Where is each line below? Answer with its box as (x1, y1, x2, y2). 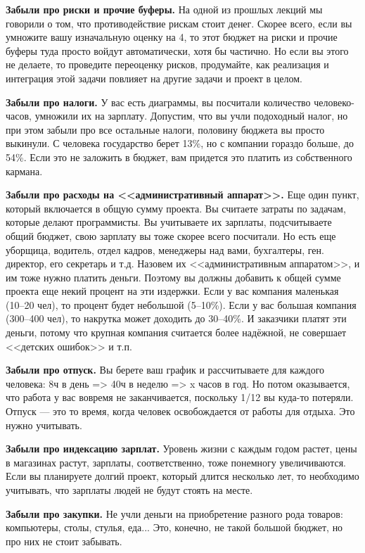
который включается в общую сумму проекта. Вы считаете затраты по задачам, (6, 201, 346, 215)
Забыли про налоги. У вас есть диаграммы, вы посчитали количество (6, 94, 311, 109)
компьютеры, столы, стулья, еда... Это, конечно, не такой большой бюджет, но (6, 520, 343, 535)
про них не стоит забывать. (6, 533, 122, 548)
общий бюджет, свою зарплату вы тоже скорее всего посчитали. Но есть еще (6, 228, 336, 243)
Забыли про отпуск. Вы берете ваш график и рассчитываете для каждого (6, 362, 325, 377)
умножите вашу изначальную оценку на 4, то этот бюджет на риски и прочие (6, 30, 338, 44)
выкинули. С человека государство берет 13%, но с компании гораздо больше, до (6, 136, 354, 151)
